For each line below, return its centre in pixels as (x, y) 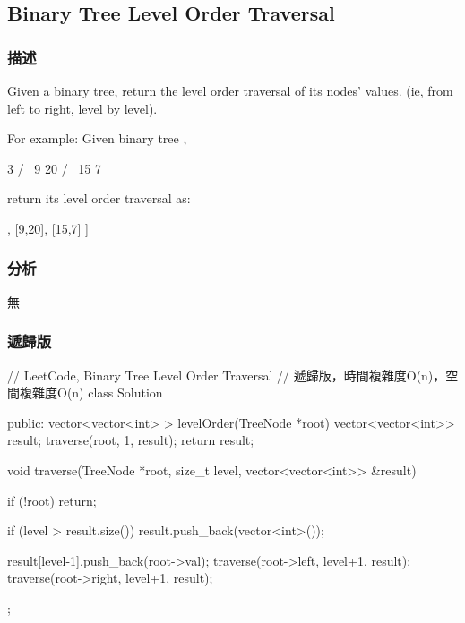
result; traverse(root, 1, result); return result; (131, 440)
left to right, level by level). (82, 108)
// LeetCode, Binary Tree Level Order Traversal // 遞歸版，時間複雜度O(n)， (227, 375)
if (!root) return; (52, 500)
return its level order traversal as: (99, 198)
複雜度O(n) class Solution (91, 393)
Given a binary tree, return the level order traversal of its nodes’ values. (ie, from (230, 90)
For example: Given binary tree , (97, 138)
